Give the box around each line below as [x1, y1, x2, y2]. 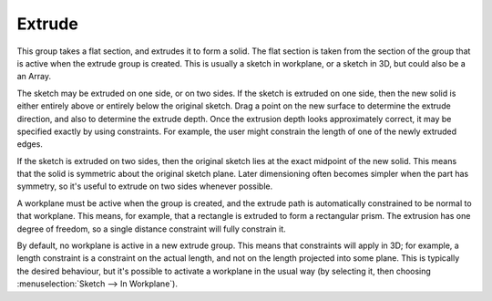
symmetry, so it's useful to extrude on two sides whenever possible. [16, 181, 273, 192]
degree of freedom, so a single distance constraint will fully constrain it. [16, 223, 286, 234]
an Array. [16, 71, 52, 82]
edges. [16, 139, 43, 150]
